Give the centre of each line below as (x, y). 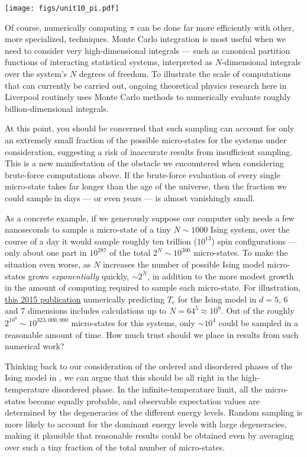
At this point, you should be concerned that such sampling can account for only (150, 128)
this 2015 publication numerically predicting (85, 299)
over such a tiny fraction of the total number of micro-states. (115, 447)
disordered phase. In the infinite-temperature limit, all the (157, 389)
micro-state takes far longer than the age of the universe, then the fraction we (146, 186)
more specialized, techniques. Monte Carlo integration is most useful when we (145, 39)
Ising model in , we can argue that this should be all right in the (122, 377)
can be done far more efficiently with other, (216, 27)
